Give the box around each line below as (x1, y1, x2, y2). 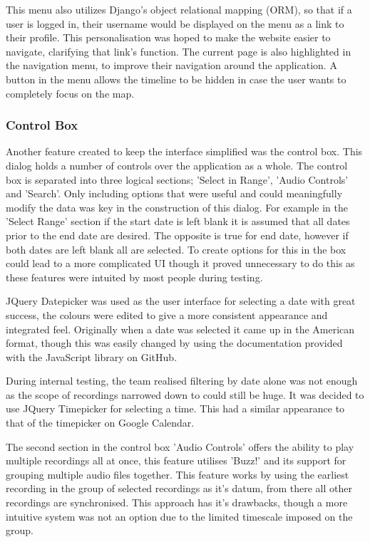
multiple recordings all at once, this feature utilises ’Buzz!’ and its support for (6, 453, 346, 468)
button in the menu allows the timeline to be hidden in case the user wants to (6, 71, 346, 86)
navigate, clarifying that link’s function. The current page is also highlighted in (6, 43, 351, 58)
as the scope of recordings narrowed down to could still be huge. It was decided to (6, 387, 364, 402)
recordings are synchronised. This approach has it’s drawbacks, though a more (6, 495, 348, 510)
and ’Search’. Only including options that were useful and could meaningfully (6, 186, 343, 201)
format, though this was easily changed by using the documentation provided (6, 335, 343, 350)
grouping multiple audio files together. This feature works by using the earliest (6, 467, 349, 481)
